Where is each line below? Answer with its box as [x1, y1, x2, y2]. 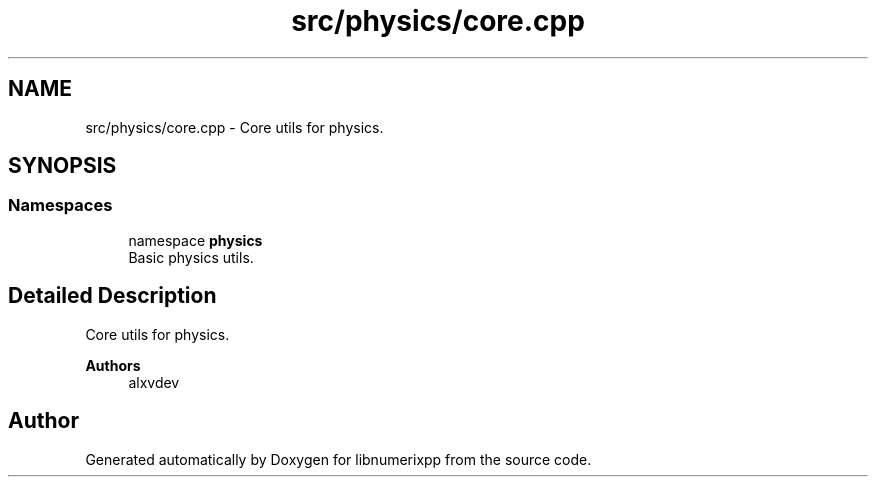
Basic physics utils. [128, 248, 254, 266]
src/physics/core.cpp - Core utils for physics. [85, 118, 384, 136]
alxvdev [128, 373, 180, 391]
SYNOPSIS [8, 153, 117, 179]
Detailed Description [8, 283, 217, 309]
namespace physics [128, 231, 263, 249]
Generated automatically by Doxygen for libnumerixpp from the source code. [85, 450, 592, 468]
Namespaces [8, 195, 113, 216]
